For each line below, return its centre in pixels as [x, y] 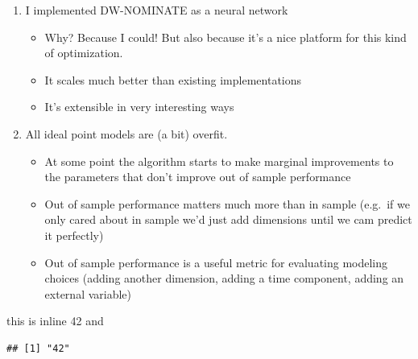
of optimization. [84, 53]
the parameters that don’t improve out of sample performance [198, 177]
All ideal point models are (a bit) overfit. [126, 133]
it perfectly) [74, 235]
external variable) [88, 293]
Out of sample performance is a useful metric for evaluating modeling [216, 262]
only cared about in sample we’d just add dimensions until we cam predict [228, 219]
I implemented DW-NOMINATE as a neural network [157, 10]
